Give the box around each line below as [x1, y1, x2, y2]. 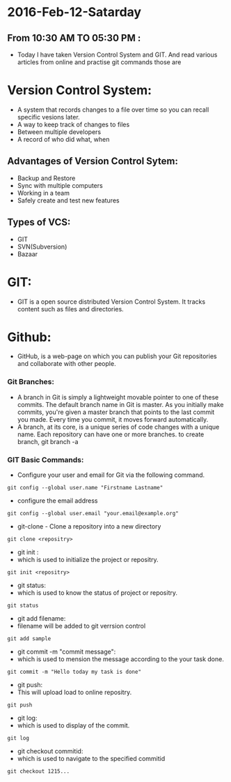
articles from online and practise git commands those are [17, 58, 182, 66]
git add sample [7, 635, 51, 642]
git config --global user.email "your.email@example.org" [7, 510, 179, 517]
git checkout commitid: [17, 747, 83, 755]
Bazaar [17, 249, 38, 258]
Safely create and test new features [17, 196, 120, 205]
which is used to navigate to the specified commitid [17, 755, 166, 763]
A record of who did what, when [17, 135, 110, 143]
